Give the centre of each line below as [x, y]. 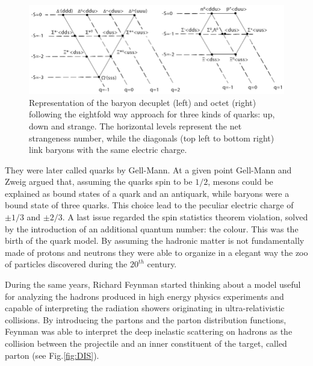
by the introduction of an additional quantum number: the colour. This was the [152, 228]
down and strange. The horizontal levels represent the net [135, 126]
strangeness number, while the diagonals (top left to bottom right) [152, 138]
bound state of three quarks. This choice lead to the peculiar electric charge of [149, 205]
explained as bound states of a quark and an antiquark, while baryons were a [147, 193]
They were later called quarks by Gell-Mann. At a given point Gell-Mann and [148, 169]
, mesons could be [240, 181]
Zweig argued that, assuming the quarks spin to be [99, 181]
